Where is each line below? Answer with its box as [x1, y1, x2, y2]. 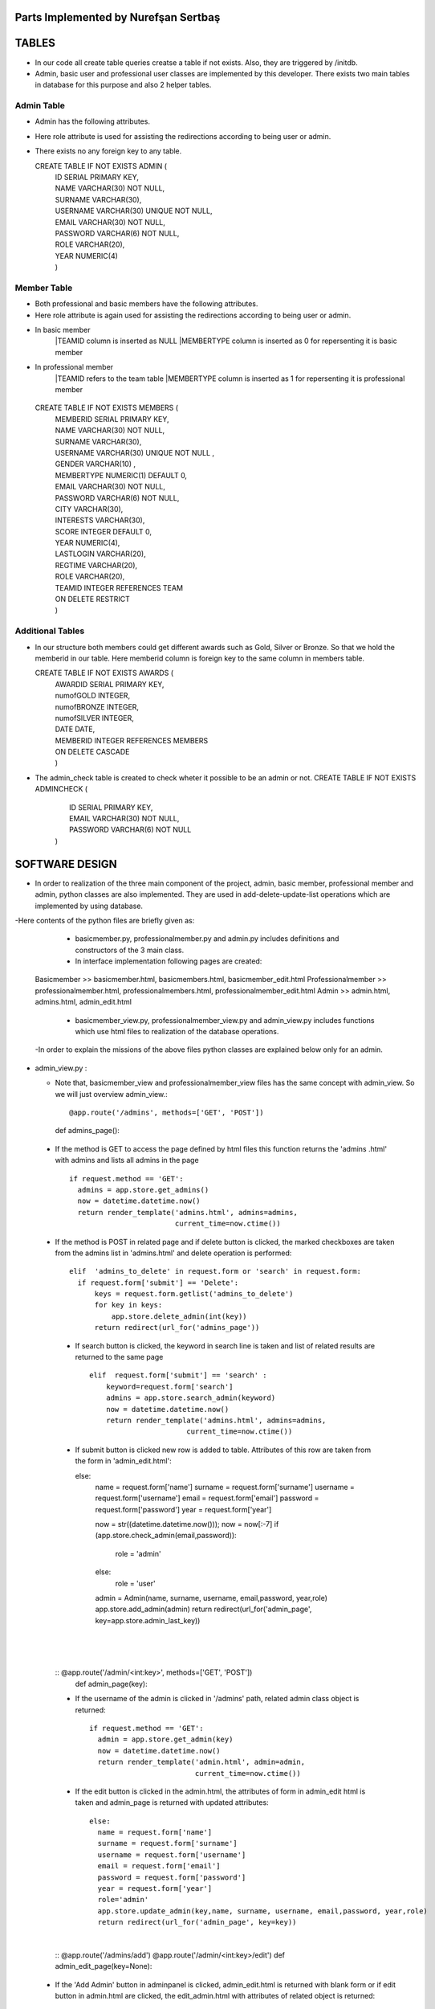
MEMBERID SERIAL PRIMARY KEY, [55, 414, 169, 423]
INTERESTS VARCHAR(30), [55, 515, 145, 526]
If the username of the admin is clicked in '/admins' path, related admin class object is [75, 1694, 360, 1704]
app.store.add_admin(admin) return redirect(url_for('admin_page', [95, 1604, 312, 1614]
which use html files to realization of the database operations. [75, 1027, 279, 1037]
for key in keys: [94, 1300, 163, 1310]
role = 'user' [115, 1578, 156, 1588]
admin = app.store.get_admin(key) [97, 1735, 234, 1744]
